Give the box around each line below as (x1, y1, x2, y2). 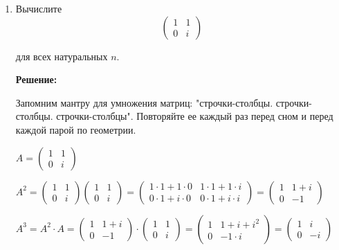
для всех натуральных (15, 48, 108, 63)
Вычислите (15, 1, 62, 15)
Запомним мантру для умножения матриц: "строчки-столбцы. (15, 95, 273, 109)
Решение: (15, 72, 57, 87)
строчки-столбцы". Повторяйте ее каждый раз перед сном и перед (56, 109, 333, 123)
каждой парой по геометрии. (15, 122, 136, 136)
